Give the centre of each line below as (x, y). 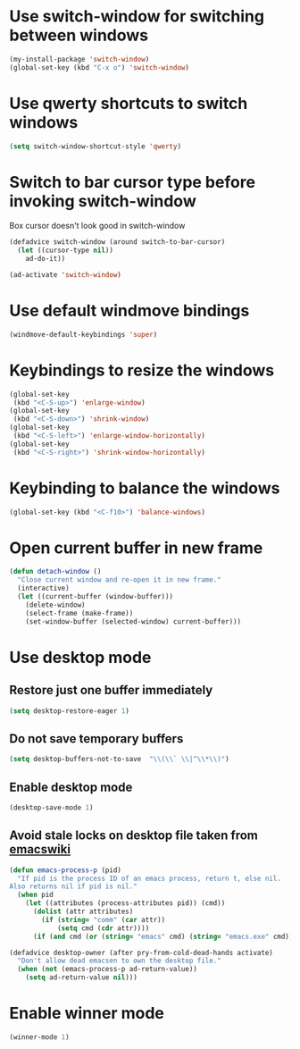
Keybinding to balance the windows (145, 488)
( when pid (35, 895)
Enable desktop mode (71, 787)
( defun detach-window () (55, 572)
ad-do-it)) (46, 259)
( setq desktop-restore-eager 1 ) (69, 711)
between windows (79, 35)
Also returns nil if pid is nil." (74, 886)
